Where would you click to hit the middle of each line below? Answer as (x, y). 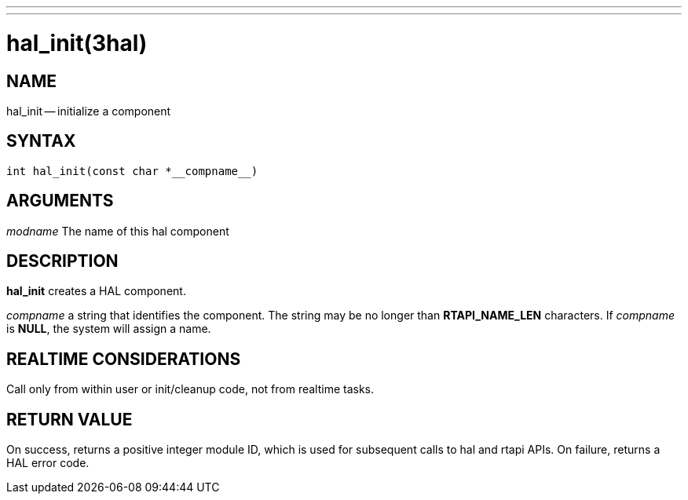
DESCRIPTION (62, 261)
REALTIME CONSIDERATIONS (124, 359)
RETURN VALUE (70, 419)
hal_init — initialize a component (89, 111)
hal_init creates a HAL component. (96, 291)
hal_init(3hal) (77, 43)
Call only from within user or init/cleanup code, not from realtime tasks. (190, 389)
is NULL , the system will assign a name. (109, 329)
